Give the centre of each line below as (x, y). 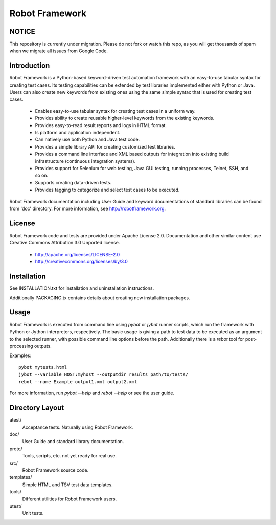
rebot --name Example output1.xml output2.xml (78, 382)
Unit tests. (33, 513)
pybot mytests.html (43, 367)
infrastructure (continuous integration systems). (85, 161)
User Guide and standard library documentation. (73, 442)
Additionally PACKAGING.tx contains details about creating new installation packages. (100, 298)
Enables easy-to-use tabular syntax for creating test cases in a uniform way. (116, 111)
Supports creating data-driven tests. (73, 182)
